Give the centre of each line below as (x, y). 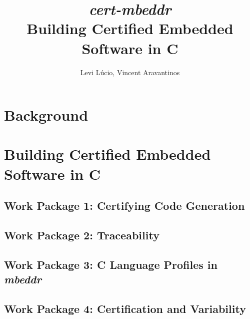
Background (46, 115)
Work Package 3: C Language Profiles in (111, 264)
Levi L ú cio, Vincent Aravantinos (130, 72)
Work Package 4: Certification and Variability (125, 308)
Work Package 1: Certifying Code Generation (124, 206)
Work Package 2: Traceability (82, 235)
